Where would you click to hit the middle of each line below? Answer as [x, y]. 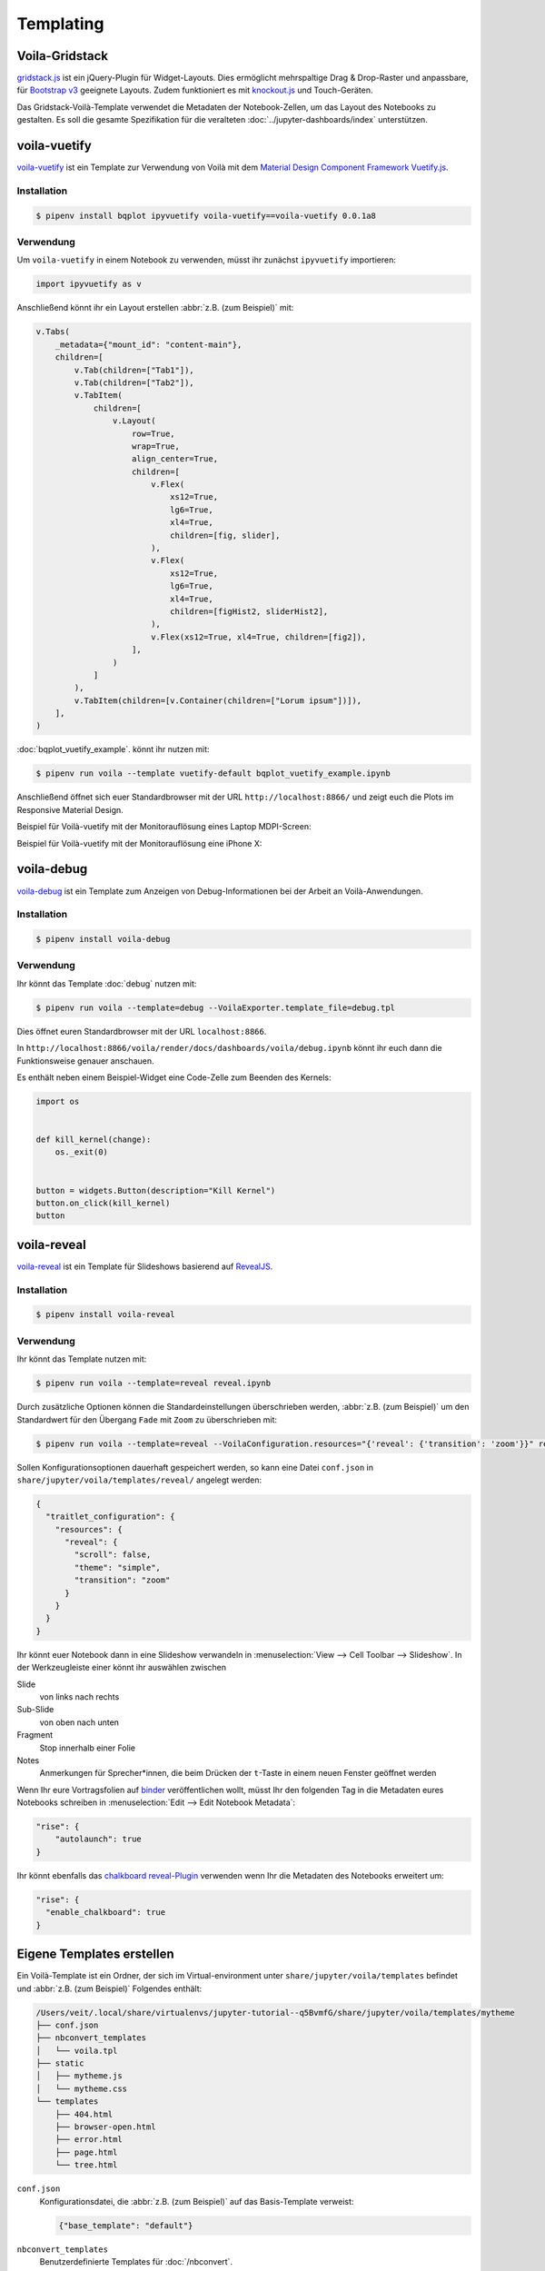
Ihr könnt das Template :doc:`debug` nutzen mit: [107, 983]
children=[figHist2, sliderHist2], [249, 611]
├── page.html [86, 2152]
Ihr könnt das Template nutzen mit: [82, 1359]
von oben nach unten [79, 1722]
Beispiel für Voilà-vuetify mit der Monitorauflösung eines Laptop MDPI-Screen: [164, 827]
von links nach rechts [79, 1696]
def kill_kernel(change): [94, 1140]
